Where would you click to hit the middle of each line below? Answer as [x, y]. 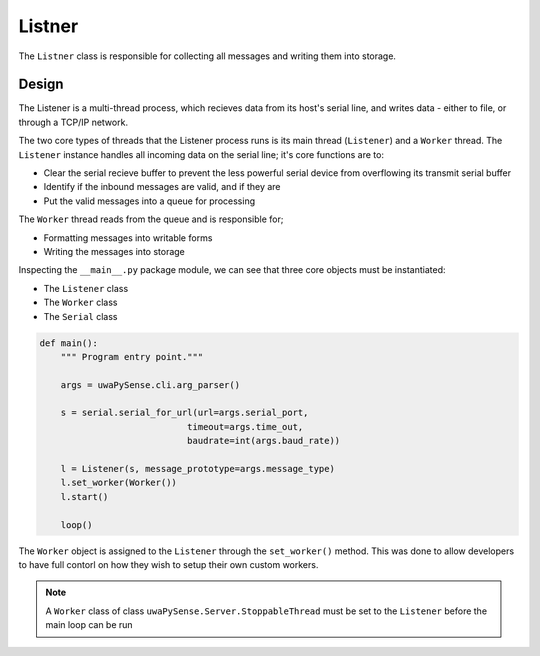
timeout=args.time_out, [245, 426]
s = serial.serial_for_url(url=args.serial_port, [184, 413]
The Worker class [80, 302]
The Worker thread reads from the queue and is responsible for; [151, 219]
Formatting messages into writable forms [128, 237]
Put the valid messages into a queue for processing [149, 201]
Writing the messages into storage [114, 251]
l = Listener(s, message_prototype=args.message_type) [197, 469]
